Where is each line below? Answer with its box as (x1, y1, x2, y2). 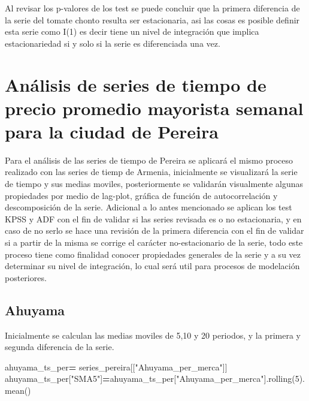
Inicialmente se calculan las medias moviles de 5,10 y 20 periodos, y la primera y (5, 328, 301, 341)
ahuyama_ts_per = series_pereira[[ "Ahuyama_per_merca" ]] (5, 360, 228, 373)
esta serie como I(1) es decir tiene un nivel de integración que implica (5, 25, 259, 38)
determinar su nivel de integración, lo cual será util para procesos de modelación (5, 260, 300, 272)
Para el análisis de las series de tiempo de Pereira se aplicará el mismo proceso (5, 153, 293, 166)
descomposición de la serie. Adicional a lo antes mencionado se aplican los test (5, 201, 292, 213)
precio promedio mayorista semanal (5, 95, 304, 120)
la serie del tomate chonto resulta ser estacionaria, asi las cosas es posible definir (5, 13, 300, 26)
